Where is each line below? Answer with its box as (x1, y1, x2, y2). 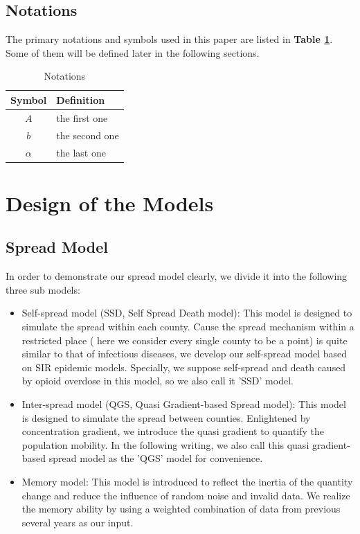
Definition (56, 92, 105, 107)
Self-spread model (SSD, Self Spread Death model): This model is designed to (21, 305, 352, 320)
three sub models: (6, 282, 80, 296)
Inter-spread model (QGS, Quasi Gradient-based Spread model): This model (21, 396, 346, 411)
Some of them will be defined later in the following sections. (6, 45, 260, 60)
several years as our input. (21, 515, 134, 529)
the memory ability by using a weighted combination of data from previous (21, 501, 341, 516)
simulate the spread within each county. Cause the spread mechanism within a (21, 319, 354, 333)
